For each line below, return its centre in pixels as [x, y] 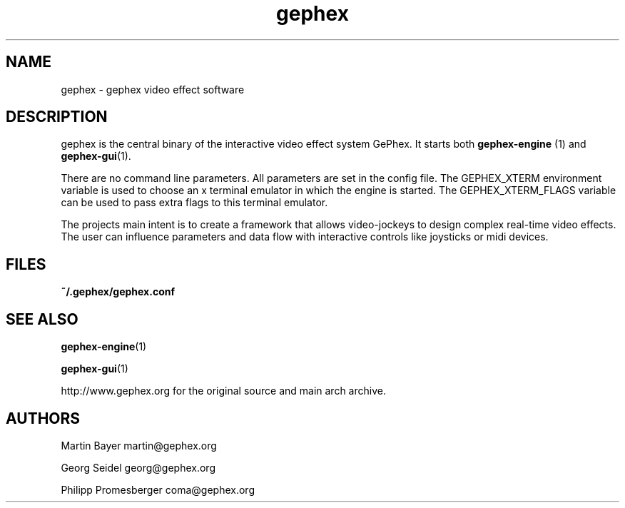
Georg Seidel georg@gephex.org [138, 467]
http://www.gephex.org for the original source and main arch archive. [223, 391]
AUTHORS [43, 418]
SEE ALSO [42, 319]
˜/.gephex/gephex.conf [118, 292]
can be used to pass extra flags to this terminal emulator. [194, 203]
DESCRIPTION [57, 117]
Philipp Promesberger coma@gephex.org [158, 489]
